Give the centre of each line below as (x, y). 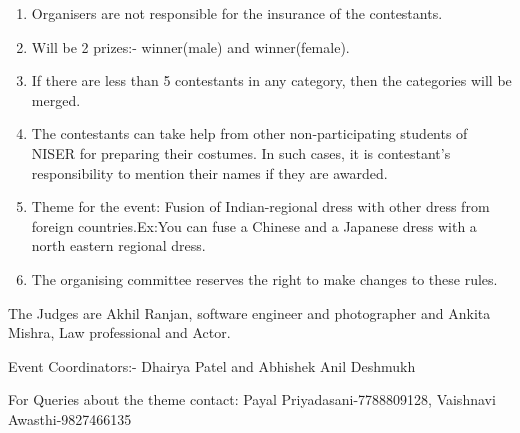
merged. (56, 99)
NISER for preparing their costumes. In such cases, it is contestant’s (241, 152)
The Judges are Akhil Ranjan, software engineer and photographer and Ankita (249, 312)
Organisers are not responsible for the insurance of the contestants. (237, 13)
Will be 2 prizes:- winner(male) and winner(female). (190, 46)
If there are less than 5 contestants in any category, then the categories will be (271, 80)
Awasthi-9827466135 (70, 418)
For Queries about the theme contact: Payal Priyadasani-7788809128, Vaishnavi (252, 399)
